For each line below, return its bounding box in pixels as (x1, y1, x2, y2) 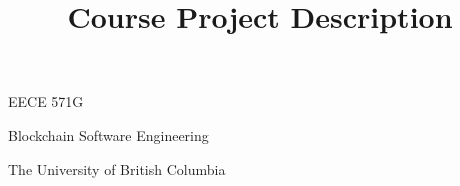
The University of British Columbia (8, 158, 226, 179)
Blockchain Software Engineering (8, 124, 209, 145)
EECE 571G (8, 91, 84, 112)
